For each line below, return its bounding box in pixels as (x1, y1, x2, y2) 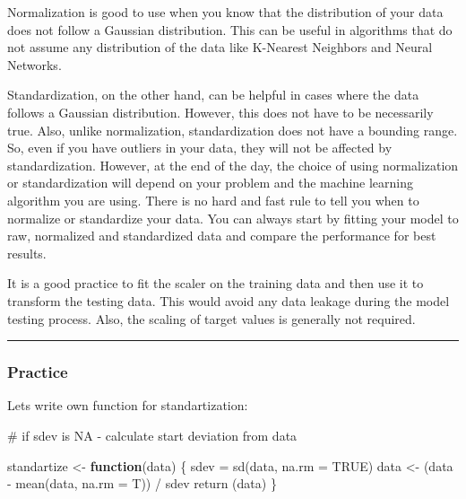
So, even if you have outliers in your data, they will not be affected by (7, 138, 393, 157)
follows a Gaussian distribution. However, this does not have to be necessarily (7, 102, 434, 121)
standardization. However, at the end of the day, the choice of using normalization (7, 155, 459, 174)
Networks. (7, 55, 62, 74)
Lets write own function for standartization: (7, 396, 248, 415)
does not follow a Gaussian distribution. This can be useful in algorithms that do (7, 20, 453, 39)
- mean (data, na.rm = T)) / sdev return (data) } (7, 474, 277, 493)
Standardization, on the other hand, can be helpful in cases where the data (7, 85, 419, 104)
